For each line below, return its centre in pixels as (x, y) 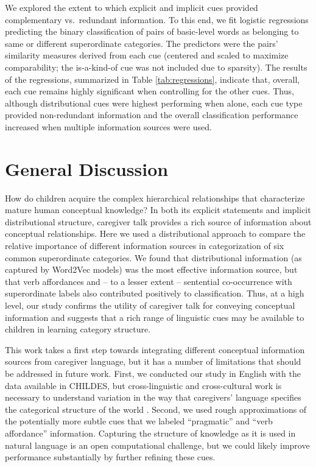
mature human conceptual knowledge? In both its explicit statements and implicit (158, 210)
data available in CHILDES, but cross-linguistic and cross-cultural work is (143, 385)
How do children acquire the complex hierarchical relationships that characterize (155, 198)
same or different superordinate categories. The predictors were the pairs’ (142, 43)
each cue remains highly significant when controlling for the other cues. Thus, (149, 91)
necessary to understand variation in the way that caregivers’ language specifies (153, 397)
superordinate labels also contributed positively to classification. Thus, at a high (155, 293)
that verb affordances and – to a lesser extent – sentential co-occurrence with (149, 281)
